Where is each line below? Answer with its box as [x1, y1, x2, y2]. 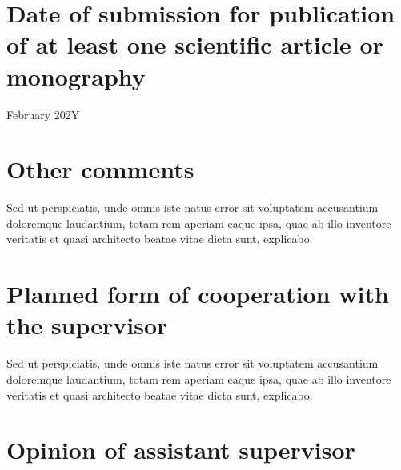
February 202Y [6, 106, 80, 122]
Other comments [6, 153, 194, 185]
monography [6, 59, 146, 92]
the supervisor [6, 309, 168, 341]
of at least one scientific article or [6, 28, 383, 61]
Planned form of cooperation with [6, 277, 389, 310]
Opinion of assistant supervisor [6, 433, 355, 466]
